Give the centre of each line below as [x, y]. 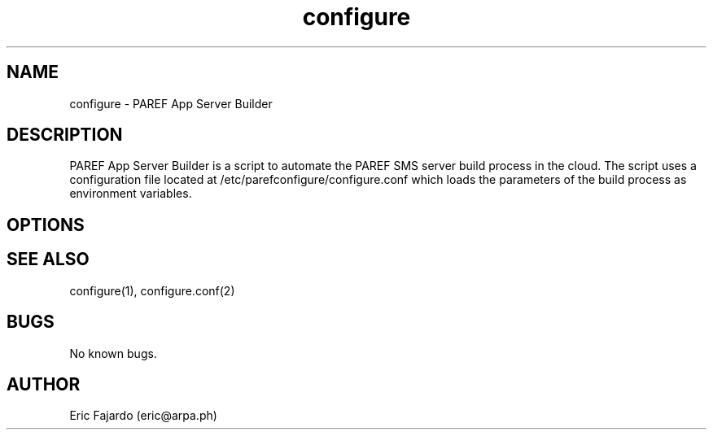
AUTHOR [44, 384]
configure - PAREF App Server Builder [171, 103]
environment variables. [131, 194]
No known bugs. [113, 353]
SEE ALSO [48, 259]
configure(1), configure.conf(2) [152, 290]
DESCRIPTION [65, 135]
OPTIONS [46, 225]
